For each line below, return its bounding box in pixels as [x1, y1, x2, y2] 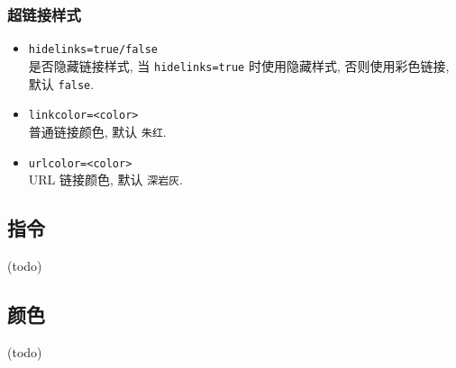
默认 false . [28, 74, 95, 93]
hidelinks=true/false [28, 43, 158, 57]
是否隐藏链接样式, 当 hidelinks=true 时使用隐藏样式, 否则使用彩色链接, [28, 56, 450, 75]
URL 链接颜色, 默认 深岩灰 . [28, 170, 183, 189]
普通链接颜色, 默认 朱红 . [28, 121, 167, 140]
